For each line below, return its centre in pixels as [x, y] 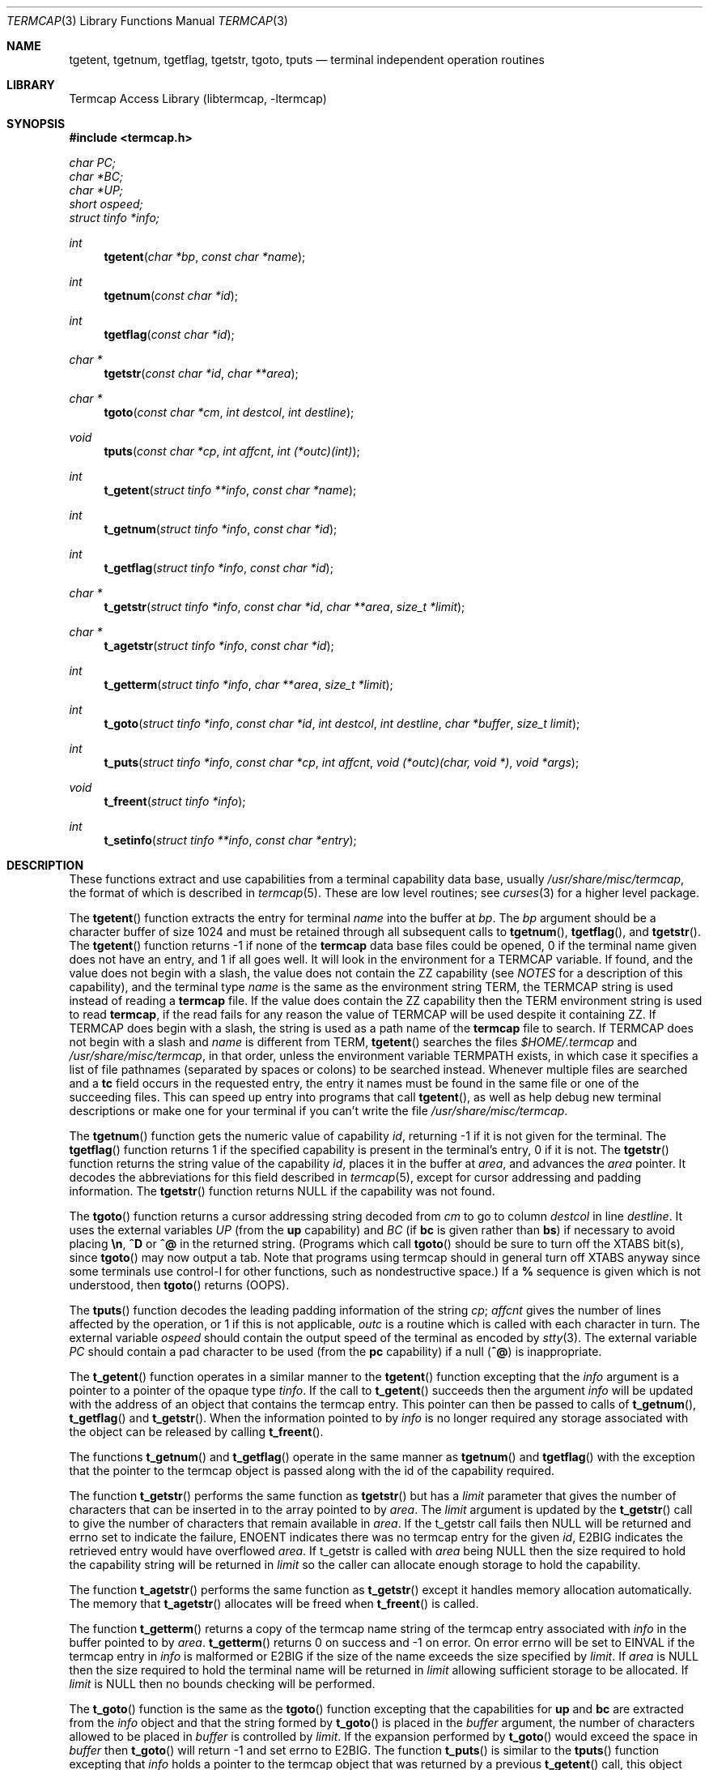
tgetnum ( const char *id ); [171, 295]
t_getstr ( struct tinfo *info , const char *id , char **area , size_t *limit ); [284, 607]
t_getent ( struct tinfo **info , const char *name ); [230, 490]
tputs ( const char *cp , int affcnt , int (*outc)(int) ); [232, 451]
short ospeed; [106, 204]
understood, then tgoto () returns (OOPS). [179, 1285]
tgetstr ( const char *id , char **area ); [201, 373]
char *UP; [96, 190]
